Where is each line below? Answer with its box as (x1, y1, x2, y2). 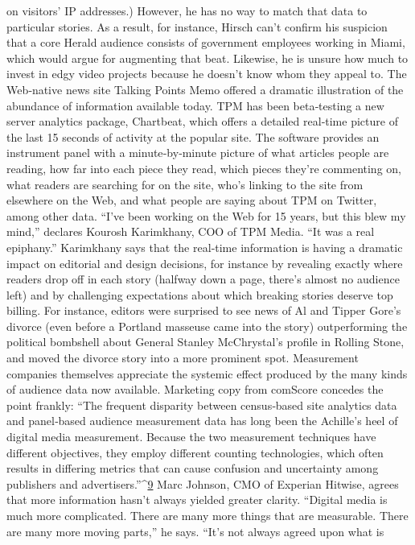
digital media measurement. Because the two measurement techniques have (6, 428, 376, 445)
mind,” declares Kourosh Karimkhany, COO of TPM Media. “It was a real (6, 223, 375, 240)
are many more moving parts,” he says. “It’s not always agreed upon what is (6, 522, 384, 539)
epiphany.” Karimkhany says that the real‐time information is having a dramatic (6, 238, 403, 255)
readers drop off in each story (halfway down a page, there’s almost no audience (6, 270, 400, 287)
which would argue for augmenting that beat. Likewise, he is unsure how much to (6, 49, 409, 66)
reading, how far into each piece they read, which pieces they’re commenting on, (6, 159, 401, 176)
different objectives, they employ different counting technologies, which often (6, 444, 384, 460)
